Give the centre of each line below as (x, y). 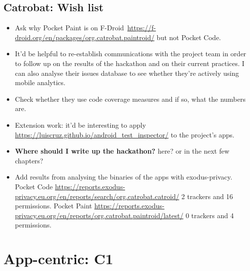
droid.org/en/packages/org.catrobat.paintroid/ (85, 37)
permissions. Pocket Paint (53, 206)
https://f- (142, 28)
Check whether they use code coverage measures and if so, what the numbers (130, 99)
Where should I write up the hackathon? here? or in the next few (122, 151)
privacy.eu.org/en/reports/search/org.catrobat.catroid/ (97, 196)
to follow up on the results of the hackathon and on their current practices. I (130, 63)
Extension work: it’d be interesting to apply (80, 124)
